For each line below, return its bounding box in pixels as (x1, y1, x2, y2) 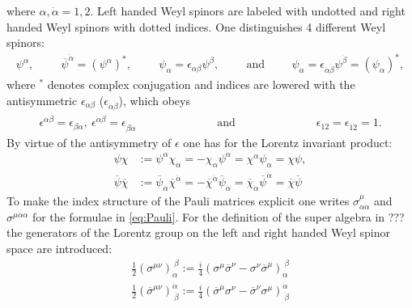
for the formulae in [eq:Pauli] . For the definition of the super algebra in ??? (32, 208, 405, 225)
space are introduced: (6, 240, 113, 257)
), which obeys (118, 91, 190, 108)
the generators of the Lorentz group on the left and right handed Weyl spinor (6, 224, 390, 241)
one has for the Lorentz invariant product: (183, 133, 393, 150)
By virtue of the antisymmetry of (6, 133, 172, 150)
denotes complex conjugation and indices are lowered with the (47, 76, 355, 93)
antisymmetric (6, 91, 78, 108)
